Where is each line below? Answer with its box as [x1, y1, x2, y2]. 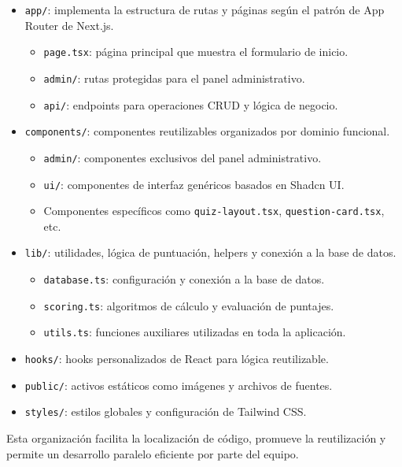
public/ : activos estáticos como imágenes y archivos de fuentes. [24, 376, 333, 393]
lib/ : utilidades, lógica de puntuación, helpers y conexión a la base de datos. [24, 244, 396, 261]
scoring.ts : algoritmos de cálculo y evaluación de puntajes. [43, 297, 334, 313]
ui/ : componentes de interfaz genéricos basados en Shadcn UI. [43, 176, 345, 192]
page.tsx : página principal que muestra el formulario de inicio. [43, 43, 349, 60]
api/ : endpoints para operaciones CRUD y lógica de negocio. [43, 96, 338, 113]
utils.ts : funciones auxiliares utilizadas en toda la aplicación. [43, 324, 346, 340]
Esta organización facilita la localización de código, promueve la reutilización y [6, 430, 386, 447]
